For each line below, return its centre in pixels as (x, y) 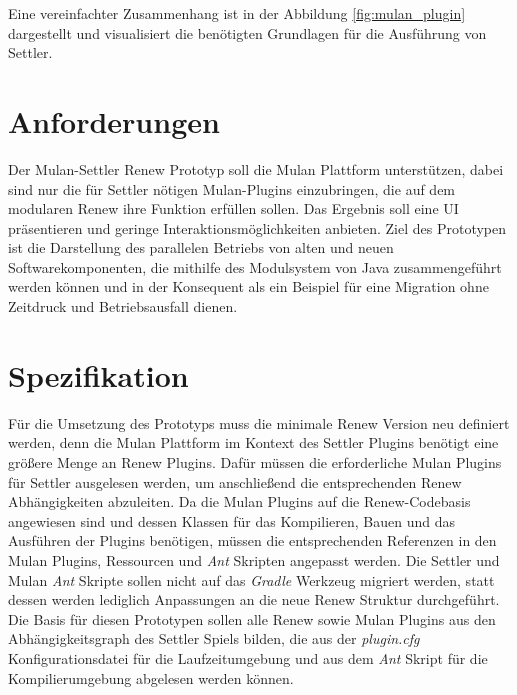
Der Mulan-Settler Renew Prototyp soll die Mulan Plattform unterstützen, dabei (256, 168)
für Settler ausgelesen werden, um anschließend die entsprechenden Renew (235, 481)
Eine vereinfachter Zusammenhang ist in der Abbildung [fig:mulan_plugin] (237, 13)
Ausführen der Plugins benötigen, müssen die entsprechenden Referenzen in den (252, 540)
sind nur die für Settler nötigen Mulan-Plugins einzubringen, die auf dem (232, 188)
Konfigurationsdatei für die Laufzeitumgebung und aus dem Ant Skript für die (248, 657)
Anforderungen (114, 120)
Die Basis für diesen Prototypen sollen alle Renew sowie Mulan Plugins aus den (252, 618)
